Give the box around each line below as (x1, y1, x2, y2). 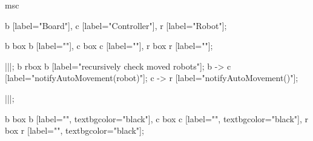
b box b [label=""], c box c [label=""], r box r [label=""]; (5, 39, 213, 52)
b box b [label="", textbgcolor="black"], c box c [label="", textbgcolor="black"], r (5, 112, 308, 125)
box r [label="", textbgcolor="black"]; (5, 124, 144, 137)
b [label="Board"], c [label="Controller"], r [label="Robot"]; (5, 19, 227, 31)
